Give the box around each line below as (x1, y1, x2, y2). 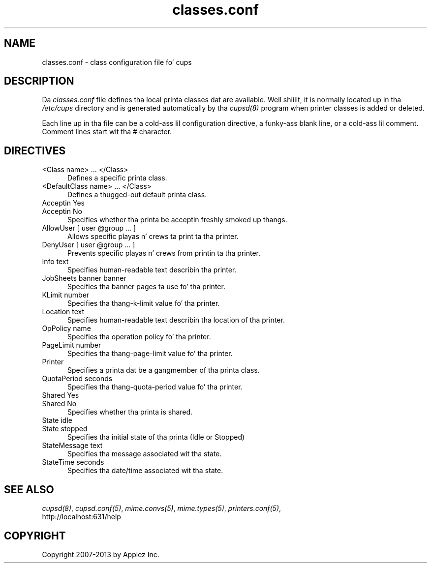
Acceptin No (42, 207, 82, 216)
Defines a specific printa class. (67, 174, 167, 182)
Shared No (42, 399, 77, 408)
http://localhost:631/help (42, 512, 121, 521)
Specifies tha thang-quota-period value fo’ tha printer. (67, 383, 243, 391)
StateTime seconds (42, 458, 104, 467)
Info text (42, 257, 69, 266)
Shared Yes (42, 391, 79, 400)
